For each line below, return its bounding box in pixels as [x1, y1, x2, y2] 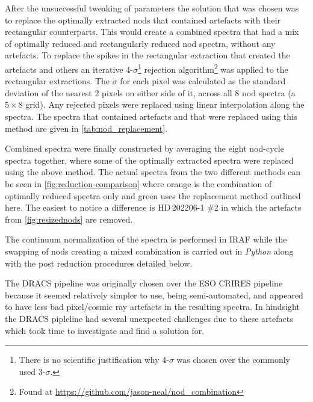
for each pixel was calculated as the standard [120, 75, 286, 87]
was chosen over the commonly [176, 353, 290, 366]
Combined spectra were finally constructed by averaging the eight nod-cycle [5, 142, 284, 155]
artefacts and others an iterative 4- [5, 63, 133, 75]
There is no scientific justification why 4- [19, 353, 169, 366]
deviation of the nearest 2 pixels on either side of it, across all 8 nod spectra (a [5, 86, 296, 99]
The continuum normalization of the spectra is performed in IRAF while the [5, 233, 287, 246]
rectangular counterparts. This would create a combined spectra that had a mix [5, 25, 299, 38]
